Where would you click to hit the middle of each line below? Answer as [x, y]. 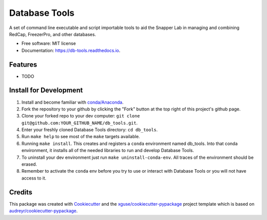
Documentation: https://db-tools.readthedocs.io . [71, 50]
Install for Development [46, 91]
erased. [29, 164]
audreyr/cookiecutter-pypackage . [44, 211]
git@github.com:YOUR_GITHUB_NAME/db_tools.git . [80, 123]
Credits [21, 192]
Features [23, 64]
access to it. [34, 178]
